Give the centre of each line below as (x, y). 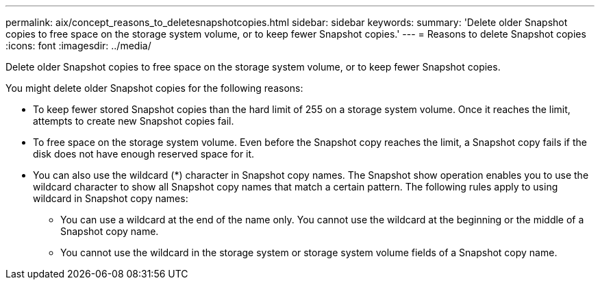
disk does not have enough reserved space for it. (144, 154)
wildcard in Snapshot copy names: (111, 198)
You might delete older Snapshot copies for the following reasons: (154, 88)
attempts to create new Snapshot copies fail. (134, 121)
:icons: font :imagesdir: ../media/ (78, 46)
